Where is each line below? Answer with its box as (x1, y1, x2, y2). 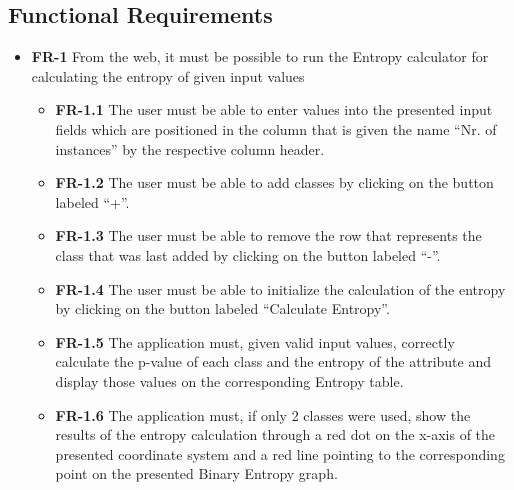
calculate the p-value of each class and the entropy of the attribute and (55, 351, 491, 372)
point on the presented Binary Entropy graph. (55, 463, 338, 484)
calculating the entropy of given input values (31, 65, 305, 86)
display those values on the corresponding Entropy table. (55, 370, 404, 391)
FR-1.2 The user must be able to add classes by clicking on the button (55, 172, 494, 193)
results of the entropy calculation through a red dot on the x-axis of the (55, 424, 496, 445)
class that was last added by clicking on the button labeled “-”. (55, 244, 441, 265)
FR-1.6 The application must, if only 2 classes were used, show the (55, 404, 471, 425)
